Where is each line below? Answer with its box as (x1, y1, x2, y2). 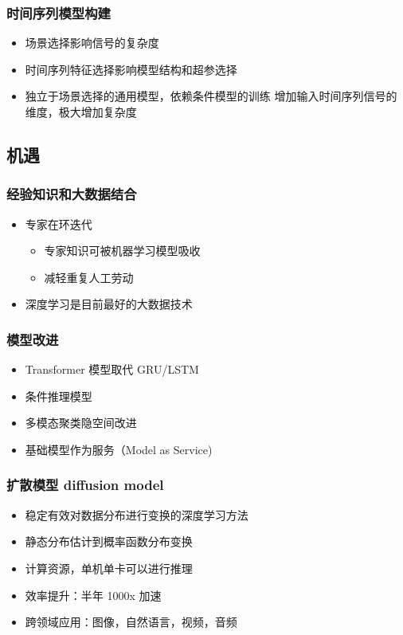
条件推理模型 (25, 387, 92, 404)
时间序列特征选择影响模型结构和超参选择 (25, 61, 237, 77)
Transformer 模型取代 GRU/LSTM (25, 361, 199, 378)
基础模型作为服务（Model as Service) (25, 441, 213, 457)
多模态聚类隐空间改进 (25, 414, 137, 431)
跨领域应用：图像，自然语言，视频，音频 (25, 613, 237, 630)
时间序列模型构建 (6, 2, 111, 22)
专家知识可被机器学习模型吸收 (44, 242, 201, 259)
